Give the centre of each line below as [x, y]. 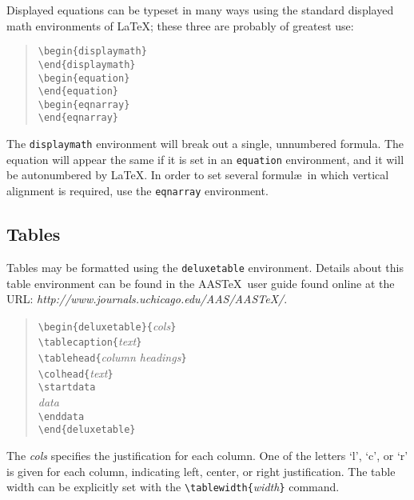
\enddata [61, 416]
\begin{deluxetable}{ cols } [107, 325]
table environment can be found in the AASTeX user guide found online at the [201, 283]
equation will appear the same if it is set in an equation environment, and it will [205, 159]
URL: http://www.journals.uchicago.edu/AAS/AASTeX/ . [147, 299]
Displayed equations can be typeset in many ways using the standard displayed [200, 10]
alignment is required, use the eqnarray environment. [137, 191]
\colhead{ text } [76, 372]
